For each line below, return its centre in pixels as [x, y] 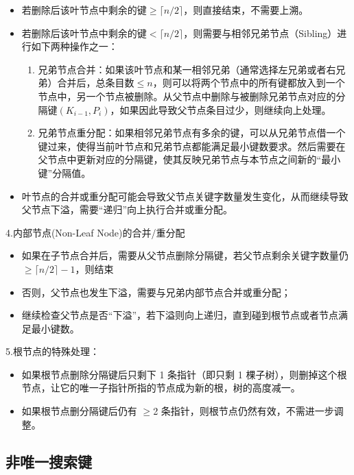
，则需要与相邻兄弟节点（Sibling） [260, 33]
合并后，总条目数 [96, 83]
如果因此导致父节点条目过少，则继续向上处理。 [225, 109]
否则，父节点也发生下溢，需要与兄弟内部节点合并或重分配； [156, 292]
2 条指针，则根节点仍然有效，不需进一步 [244, 411]
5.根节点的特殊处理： [52, 351]
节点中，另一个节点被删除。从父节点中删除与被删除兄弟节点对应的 [187, 96]
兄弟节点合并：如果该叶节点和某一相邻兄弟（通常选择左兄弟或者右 [187, 69]
